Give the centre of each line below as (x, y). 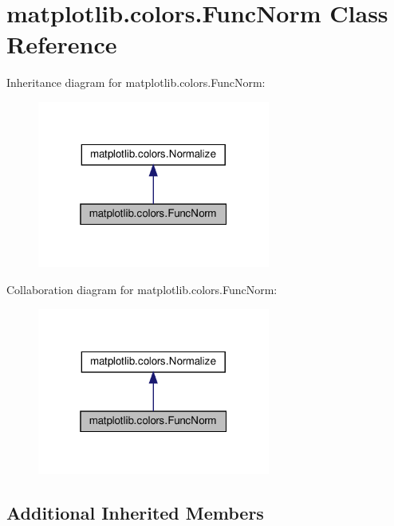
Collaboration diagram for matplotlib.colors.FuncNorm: (142, 290)
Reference (62, 44)
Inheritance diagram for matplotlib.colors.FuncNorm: (136, 82)
